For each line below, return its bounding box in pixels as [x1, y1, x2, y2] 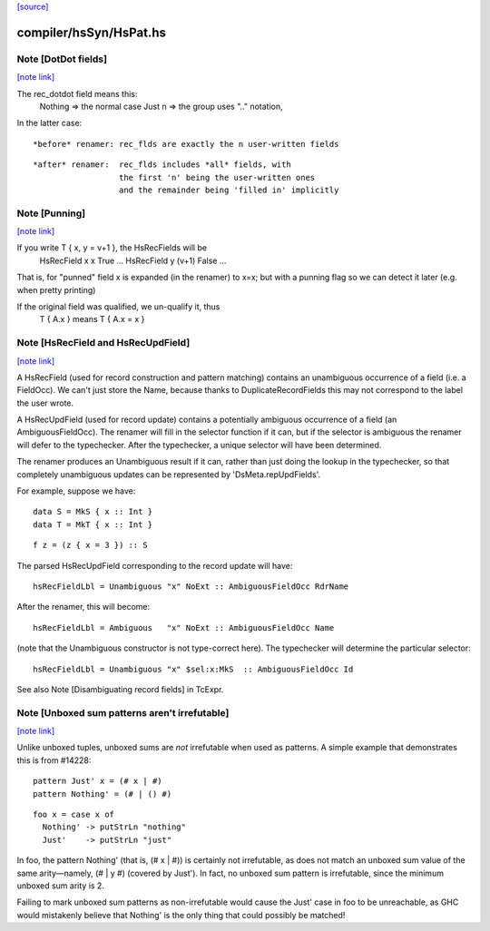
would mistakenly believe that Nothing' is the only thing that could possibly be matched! [16, 909, 346, 920]
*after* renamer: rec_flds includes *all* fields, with [33, 160, 292, 170]
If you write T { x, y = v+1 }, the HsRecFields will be [16, 242, 208, 253]
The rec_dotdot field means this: [16, 88, 138, 99]
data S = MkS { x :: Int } [33, 506, 153, 517]
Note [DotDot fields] [16, 53, 108, 65]
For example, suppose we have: [16, 485, 136, 496]
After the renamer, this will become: [16, 602, 150, 612]
